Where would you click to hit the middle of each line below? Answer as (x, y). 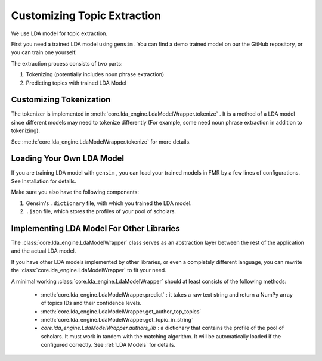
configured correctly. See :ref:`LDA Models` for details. (108, 345)
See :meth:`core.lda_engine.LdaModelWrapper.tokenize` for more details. (101, 141)
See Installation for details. (44, 181)
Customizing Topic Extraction (86, 15)
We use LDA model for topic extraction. (59, 33)
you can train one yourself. (44, 52)
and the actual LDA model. (44, 251)
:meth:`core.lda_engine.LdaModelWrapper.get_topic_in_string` (117, 320)
